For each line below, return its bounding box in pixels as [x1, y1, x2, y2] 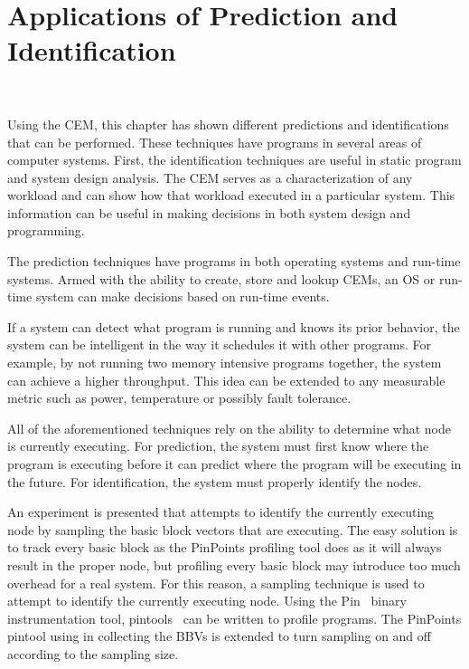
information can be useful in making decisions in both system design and [7, 203, 411, 222]
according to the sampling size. [7, 644, 179, 663]
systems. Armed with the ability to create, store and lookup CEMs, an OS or [7, 269, 436, 288]
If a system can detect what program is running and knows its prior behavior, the [7, 317, 460, 336]
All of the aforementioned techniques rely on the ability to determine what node [7, 418, 451, 437]
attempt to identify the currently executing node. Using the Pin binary [7, 591, 407, 610]
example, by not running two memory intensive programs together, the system [7, 353, 442, 372]
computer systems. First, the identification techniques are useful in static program [7, 150, 462, 169]
